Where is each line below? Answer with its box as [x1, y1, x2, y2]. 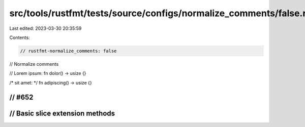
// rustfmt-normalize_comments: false [20, 48, 117, 54]
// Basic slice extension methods [9, 109, 115, 117]
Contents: [9, 34, 30, 40]
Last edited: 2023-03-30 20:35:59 [9, 25, 82, 31]
